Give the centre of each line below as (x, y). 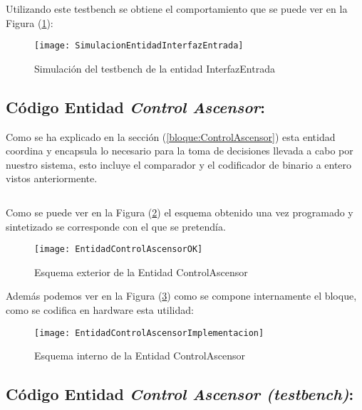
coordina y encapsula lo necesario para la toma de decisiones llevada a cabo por (180, 151)
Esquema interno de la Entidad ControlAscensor (140, 356)
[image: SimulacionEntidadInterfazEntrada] (139, 46)
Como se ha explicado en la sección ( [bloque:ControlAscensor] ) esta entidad (171, 136)
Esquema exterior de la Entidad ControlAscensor (141, 272)
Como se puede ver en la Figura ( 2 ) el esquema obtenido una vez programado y (180, 212)
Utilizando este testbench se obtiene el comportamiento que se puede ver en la (177, 9)
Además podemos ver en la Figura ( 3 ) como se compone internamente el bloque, (181, 296)
